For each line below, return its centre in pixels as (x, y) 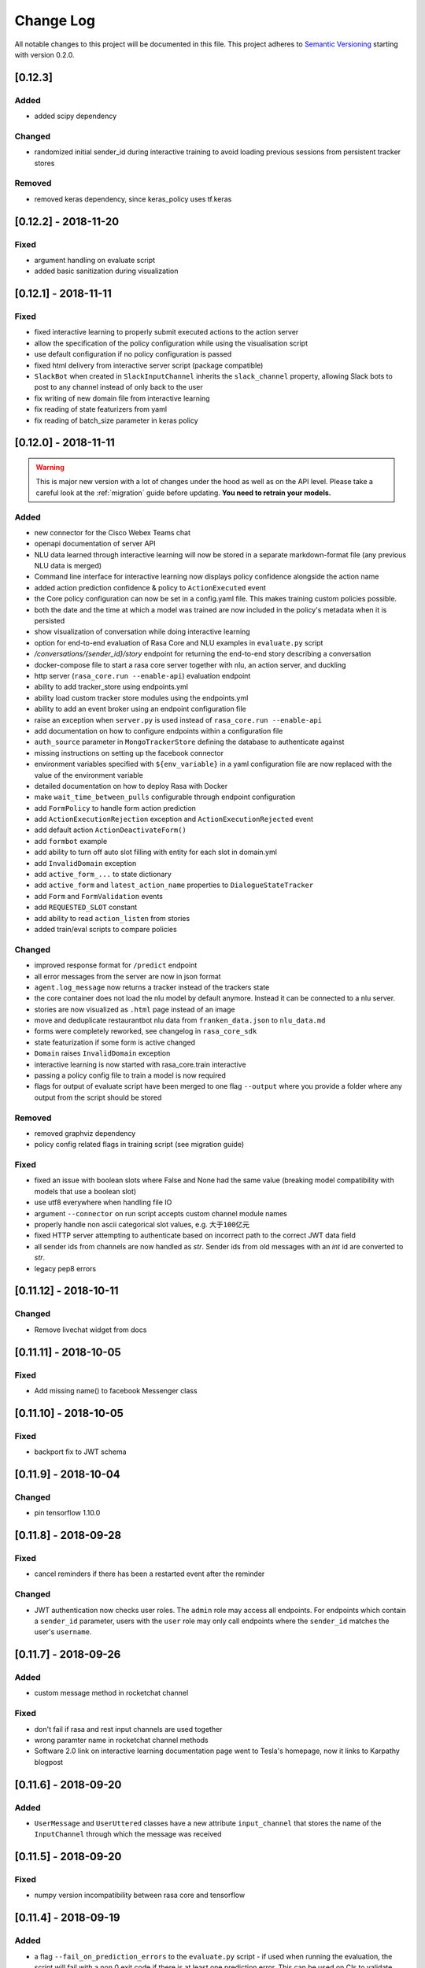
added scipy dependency (76, 116)
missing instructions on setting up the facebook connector (129, 753)
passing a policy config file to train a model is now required (130, 1075)
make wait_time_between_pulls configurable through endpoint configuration (165, 797)
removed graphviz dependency (85, 1133)
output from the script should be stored (98, 1097)
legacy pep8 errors (65, 1268)
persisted (50, 621)
